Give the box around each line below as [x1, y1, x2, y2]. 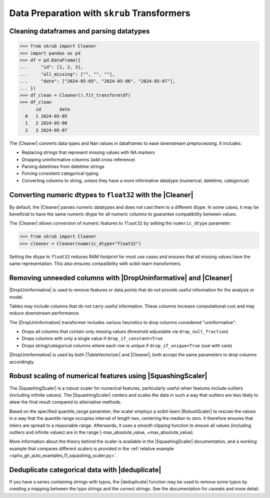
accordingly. [9, 359, 35, 365]
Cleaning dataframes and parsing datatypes [9, 27, 150, 35]
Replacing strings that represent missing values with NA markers [21, 149, 155, 155]
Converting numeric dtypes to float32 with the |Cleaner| [9, 190, 193, 199]
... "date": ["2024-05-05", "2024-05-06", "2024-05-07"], [19, 78, 175, 84]
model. [9, 294, 23, 300]
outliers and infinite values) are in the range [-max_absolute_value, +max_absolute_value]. [9, 429, 194, 435]
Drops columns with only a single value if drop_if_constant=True [21, 336, 163, 342]
